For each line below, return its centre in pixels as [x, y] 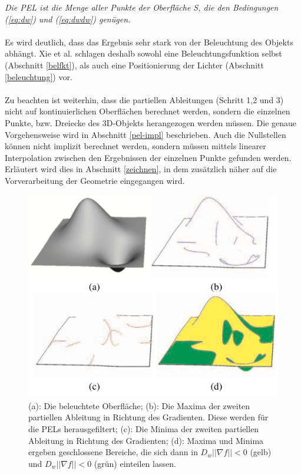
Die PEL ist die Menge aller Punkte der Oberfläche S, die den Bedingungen [142, 7]
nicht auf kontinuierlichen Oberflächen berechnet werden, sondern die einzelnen [148, 111]
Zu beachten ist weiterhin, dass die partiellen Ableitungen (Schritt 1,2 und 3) [144, 99]
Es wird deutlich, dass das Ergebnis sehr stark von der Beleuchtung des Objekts [149, 42]
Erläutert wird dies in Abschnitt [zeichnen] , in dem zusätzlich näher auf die [141, 169]
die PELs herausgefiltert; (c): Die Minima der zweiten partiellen [144, 428]
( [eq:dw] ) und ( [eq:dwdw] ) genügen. [68, 19]
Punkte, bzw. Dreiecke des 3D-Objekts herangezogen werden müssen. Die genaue [151, 122]
